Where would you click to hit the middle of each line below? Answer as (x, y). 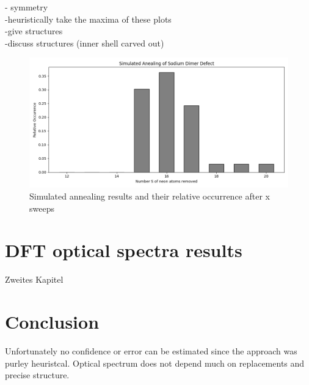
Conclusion (52, 322)
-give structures (34, 31)
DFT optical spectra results (124, 250)
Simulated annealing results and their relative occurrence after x (150, 196)
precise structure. (37, 375)
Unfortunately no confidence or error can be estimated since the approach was (151, 351)
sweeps (42, 208)
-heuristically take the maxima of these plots (88, 19)
